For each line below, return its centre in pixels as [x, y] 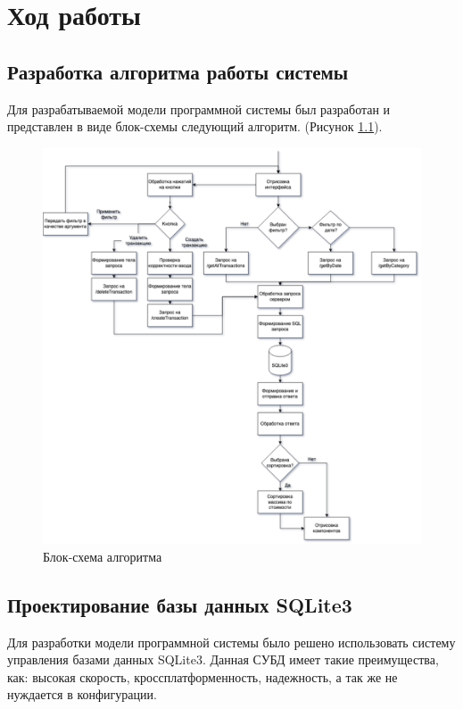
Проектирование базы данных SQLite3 [180, 604]
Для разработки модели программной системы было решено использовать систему [231, 642]
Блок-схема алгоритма [103, 556]
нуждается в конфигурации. [82, 694]
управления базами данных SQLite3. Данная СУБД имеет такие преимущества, [223, 659]
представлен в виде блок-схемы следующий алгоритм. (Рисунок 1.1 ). [195, 126]
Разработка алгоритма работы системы [178, 71]
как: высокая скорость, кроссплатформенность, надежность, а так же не [203, 676]
